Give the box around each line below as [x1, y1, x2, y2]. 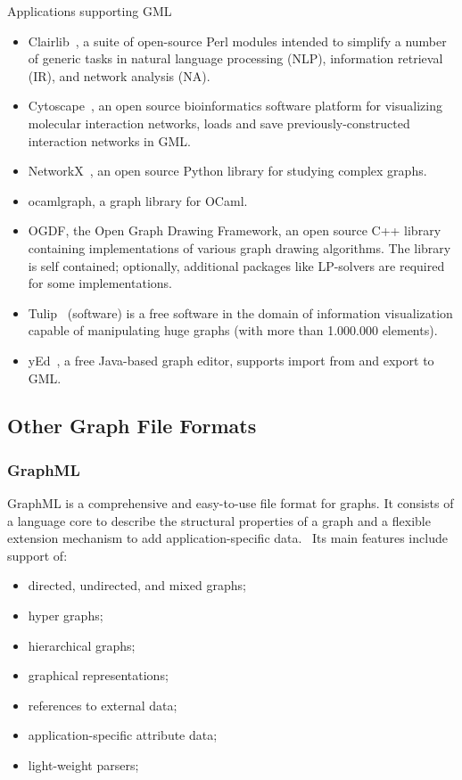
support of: [7, 546, 68, 564]
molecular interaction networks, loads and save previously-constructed [28, 113, 410, 132]
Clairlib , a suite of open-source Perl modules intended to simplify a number [28, 31, 447, 50]
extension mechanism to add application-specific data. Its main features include [7, 529, 448, 547]
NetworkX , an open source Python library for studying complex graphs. [28, 161, 427, 180]
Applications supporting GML [7, 2, 172, 20]
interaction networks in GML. [28, 131, 191, 150]
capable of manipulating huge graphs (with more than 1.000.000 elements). [28, 321, 438, 340]
